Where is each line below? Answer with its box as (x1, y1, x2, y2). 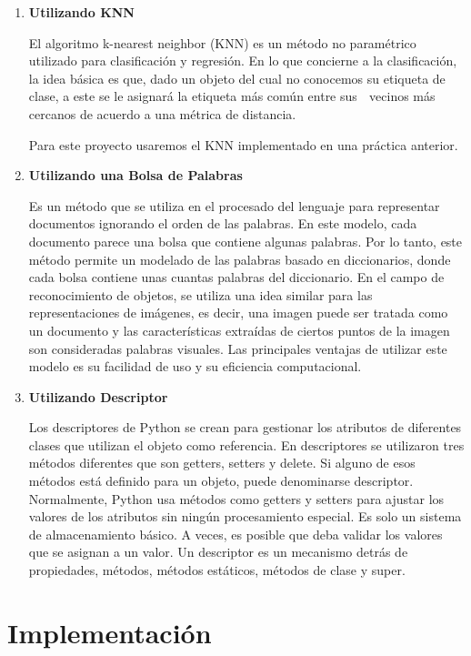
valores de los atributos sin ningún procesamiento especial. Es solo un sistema (28, 507, 462, 526)
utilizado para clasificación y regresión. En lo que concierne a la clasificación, (28, 51, 457, 70)
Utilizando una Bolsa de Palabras (28, 166, 243, 185)
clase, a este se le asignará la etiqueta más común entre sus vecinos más (28, 86, 436, 106)
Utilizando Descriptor (28, 387, 168, 406)
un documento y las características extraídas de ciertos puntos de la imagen (28, 320, 450, 339)
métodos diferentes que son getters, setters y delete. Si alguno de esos (28, 453, 416, 472)
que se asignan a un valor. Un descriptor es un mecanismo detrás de (28, 542, 408, 561)
